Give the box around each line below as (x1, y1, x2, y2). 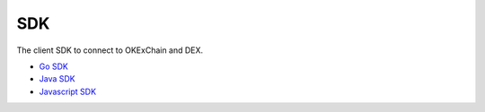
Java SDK (39, 73, 75, 84)
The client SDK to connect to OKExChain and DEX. (16, 45, 204, 56)
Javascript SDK (39, 86, 97, 97)
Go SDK (39, 61, 69, 72)
